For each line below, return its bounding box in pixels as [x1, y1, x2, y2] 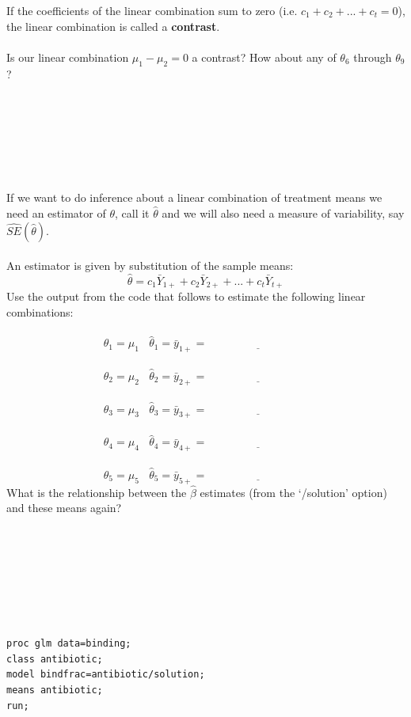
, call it [114, 204, 150, 221]
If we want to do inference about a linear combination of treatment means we [6, 189, 382, 206]
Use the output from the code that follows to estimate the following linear [6, 288, 366, 305]
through [353, 48, 392, 65]
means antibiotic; [6, 684, 103, 696]
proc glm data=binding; [6, 638, 131, 650]
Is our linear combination [6, 48, 129, 65]
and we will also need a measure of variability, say [162, 204, 405, 221]
